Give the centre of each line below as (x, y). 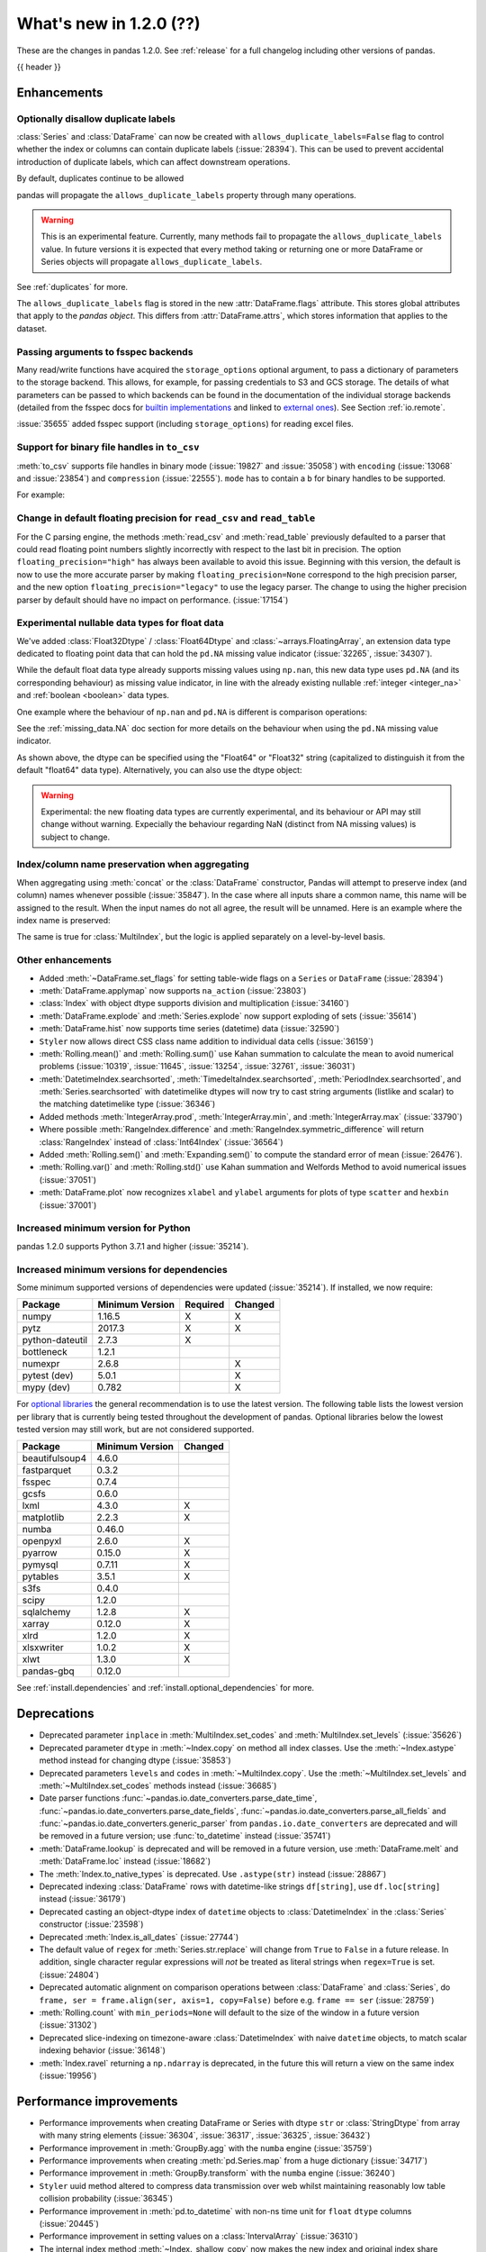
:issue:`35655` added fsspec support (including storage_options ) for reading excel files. (185, 424)
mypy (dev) (46, 1387)
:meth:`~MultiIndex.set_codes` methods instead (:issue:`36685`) (158, 1785)
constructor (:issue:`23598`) (91, 1924)
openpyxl (42, 1541)
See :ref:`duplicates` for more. (72, 286)
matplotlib (43, 1518)
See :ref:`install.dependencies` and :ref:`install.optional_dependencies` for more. (166, 1688)
